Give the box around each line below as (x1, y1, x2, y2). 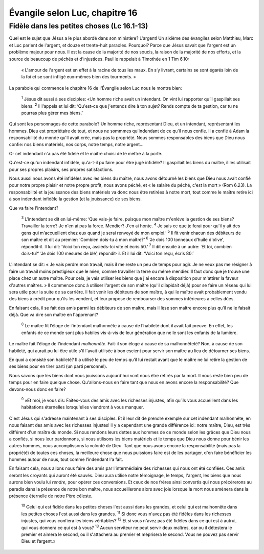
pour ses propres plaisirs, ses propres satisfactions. (9, 167, 113, 172)
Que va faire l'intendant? (9, 205, 59, 211)
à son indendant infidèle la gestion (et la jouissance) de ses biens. (9, 196, 142, 202)
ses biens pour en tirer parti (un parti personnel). (9, 363, 108, 369)
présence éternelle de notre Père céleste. (9, 493, 93, 499)
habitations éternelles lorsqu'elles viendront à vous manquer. (21, 404, 144, 410)
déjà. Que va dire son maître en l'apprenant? (9, 312, 99, 318)
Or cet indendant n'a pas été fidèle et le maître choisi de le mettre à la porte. (9, 150, 163, 156)
